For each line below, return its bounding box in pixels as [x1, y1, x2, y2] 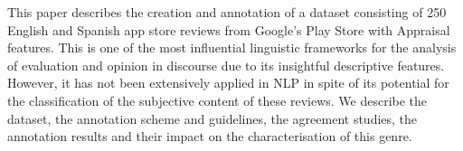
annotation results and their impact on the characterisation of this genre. [7, 127, 412, 146]
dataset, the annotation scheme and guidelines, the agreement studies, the [7, 109, 418, 127]
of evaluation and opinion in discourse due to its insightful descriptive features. [7, 55, 445, 74]
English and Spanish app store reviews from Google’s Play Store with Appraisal [7, 20, 450, 39]
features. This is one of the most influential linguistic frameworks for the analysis [7, 38, 457, 57]
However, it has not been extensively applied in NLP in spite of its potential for [7, 73, 449, 92]
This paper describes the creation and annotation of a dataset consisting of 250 [7, 3, 447, 21]
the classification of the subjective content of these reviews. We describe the [7, 90, 428, 109]
